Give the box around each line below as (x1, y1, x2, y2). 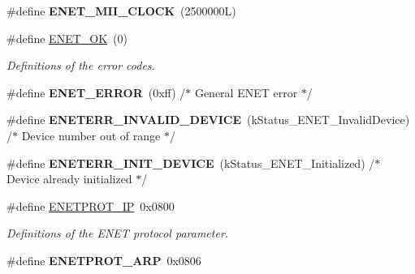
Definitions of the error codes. (6, 57, 155, 74)
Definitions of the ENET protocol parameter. (6, 225, 229, 242)
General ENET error (194, 83, 298, 101)
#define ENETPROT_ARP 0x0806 (6, 251, 201, 268)
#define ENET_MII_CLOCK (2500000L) (6, 2, 236, 19)
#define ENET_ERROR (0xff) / (6, 83, 186, 101)
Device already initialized (6, 170, 132, 187)
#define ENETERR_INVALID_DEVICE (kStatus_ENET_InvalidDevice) (6, 111, 410, 128)
